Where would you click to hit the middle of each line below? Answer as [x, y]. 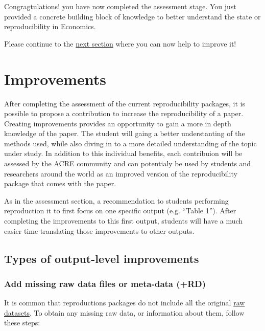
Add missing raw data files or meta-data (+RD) [105, 283]
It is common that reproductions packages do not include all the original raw [125, 303]
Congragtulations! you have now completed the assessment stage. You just [120, 6]
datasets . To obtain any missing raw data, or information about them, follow [124, 312]
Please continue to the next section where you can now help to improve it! [120, 43]
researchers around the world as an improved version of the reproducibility [121, 173]
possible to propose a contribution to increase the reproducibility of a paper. [124, 113]
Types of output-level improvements [102, 258]
